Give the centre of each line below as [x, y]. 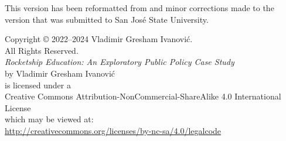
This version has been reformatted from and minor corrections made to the [139, 8]
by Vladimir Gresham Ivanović [60, 73]
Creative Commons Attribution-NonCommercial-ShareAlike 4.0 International [143, 96]
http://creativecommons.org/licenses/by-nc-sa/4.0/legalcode [113, 130]
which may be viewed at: [49, 119]
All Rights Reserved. [42, 50]
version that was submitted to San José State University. [107, 19]
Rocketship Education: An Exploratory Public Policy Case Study [120, 62]
